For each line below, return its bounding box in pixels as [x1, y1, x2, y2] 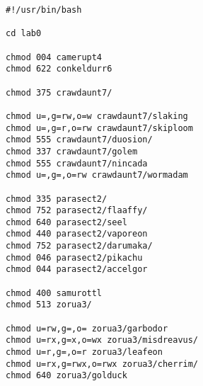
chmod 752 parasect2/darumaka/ [6, 241, 153, 251]
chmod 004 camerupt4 [6, 52, 103, 62]
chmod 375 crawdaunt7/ [6, 87, 112, 98]
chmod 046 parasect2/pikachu [6, 252, 143, 263]
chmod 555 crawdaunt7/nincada [6, 158, 148, 169]
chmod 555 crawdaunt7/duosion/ [6, 135, 153, 145]
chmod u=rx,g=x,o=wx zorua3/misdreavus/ [6, 335, 199, 346]
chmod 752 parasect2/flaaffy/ [6, 205, 148, 216]
